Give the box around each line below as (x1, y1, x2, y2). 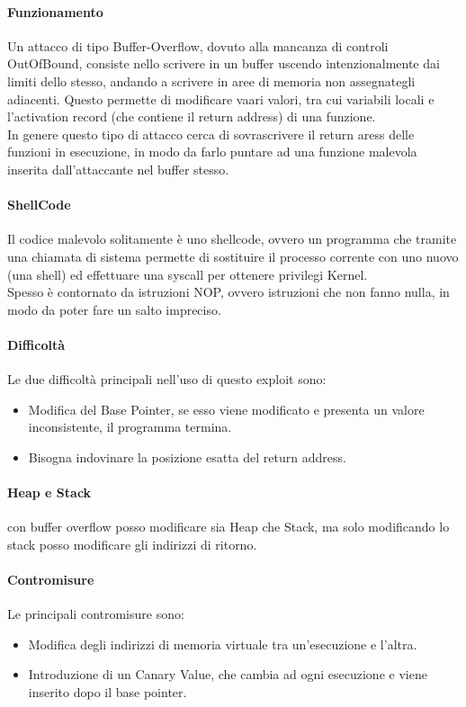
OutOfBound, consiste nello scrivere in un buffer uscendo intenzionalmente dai (7, 54, 440, 73)
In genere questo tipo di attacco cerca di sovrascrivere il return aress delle (7, 124, 415, 143)
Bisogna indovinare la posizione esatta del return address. (28, 447, 346, 466)
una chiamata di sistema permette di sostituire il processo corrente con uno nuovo (7, 246, 459, 265)
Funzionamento (7, 2, 103, 21)
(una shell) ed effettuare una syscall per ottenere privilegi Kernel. (7, 264, 368, 283)
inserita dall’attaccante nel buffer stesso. (7, 159, 229, 178)
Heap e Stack (7, 483, 92, 502)
